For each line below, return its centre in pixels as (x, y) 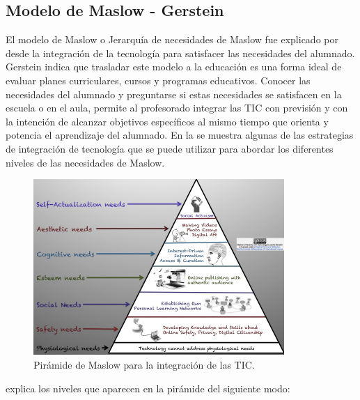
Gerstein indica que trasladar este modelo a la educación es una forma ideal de (174, 67)
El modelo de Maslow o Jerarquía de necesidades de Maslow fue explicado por (172, 39)
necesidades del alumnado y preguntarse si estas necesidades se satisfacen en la (174, 94)
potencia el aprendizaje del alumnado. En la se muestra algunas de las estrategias (180, 135)
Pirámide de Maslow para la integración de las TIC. (144, 364)
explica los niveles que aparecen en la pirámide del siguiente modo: (148, 388)
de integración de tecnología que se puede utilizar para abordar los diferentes (170, 148)
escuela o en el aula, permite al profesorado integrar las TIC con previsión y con (177, 108)
